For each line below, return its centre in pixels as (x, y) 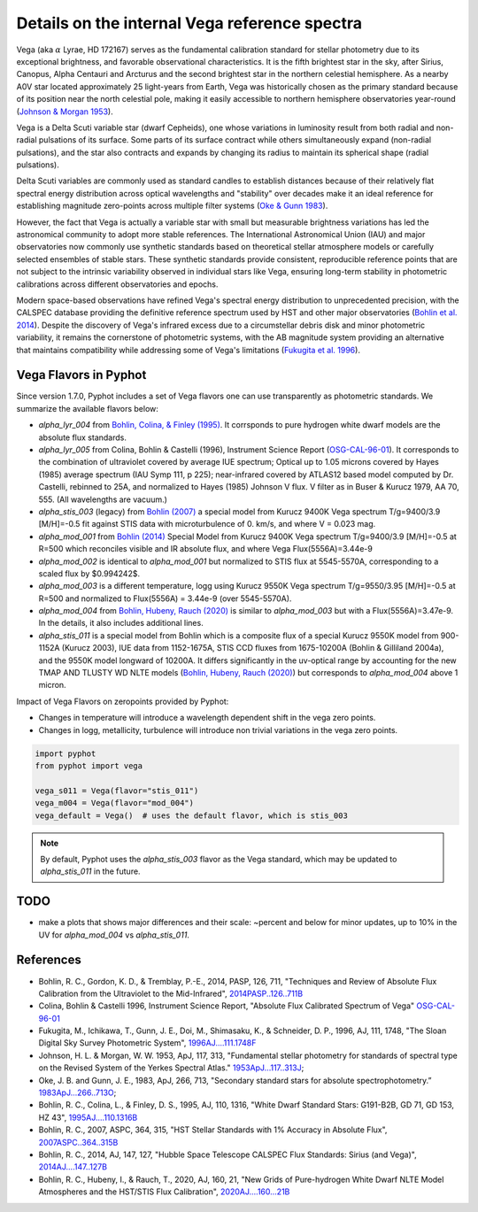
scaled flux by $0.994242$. (89, 573)
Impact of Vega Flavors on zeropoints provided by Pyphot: (123, 701)
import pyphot (66, 753)
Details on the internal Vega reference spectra (189, 23)
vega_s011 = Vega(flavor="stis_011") (117, 791)
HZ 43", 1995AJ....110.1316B (88, 1117)
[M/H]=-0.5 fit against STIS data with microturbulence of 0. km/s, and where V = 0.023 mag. (207, 524)
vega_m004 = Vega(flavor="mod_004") (115, 803)
